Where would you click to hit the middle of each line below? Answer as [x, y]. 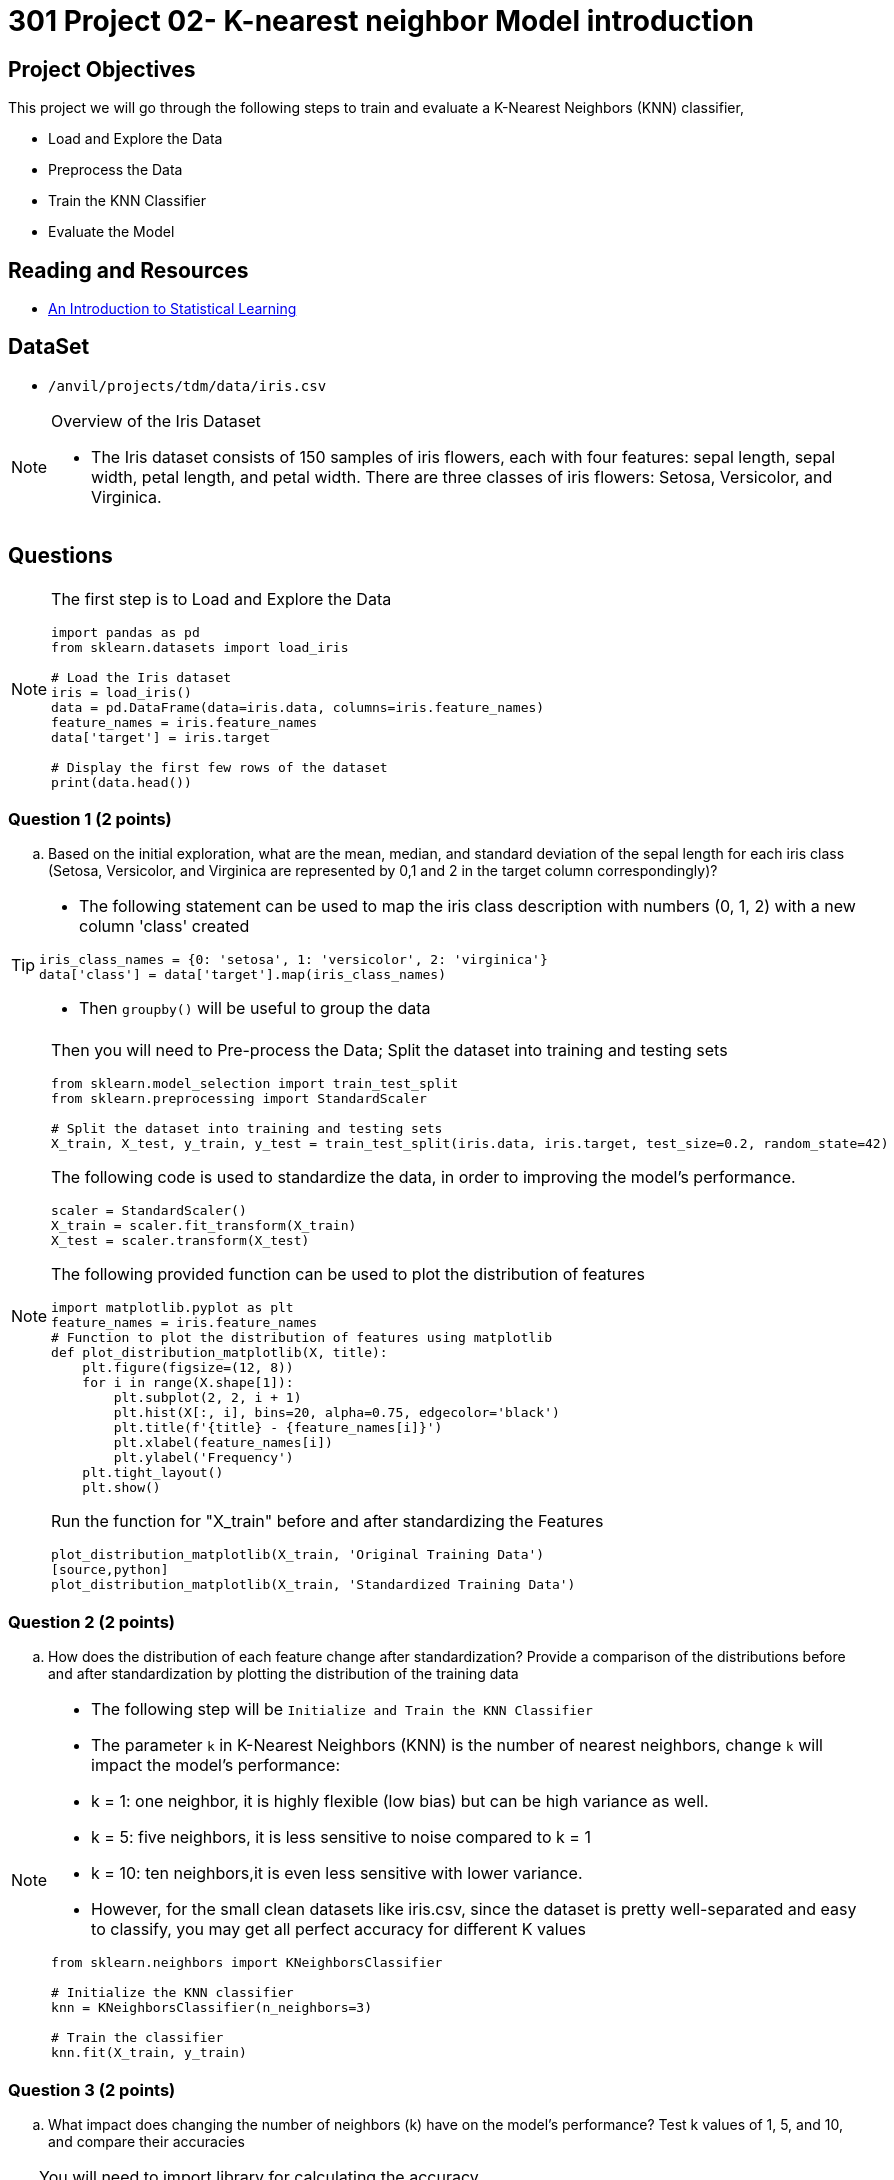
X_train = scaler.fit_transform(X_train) [204, 1226]
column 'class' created [164, 926]
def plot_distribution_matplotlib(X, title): [219, 1353]
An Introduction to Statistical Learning [172, 309]
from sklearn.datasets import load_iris [200, 647]
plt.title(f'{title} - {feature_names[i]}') [278, 1428]
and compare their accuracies [146, 2141]
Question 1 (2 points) [90, 819]
